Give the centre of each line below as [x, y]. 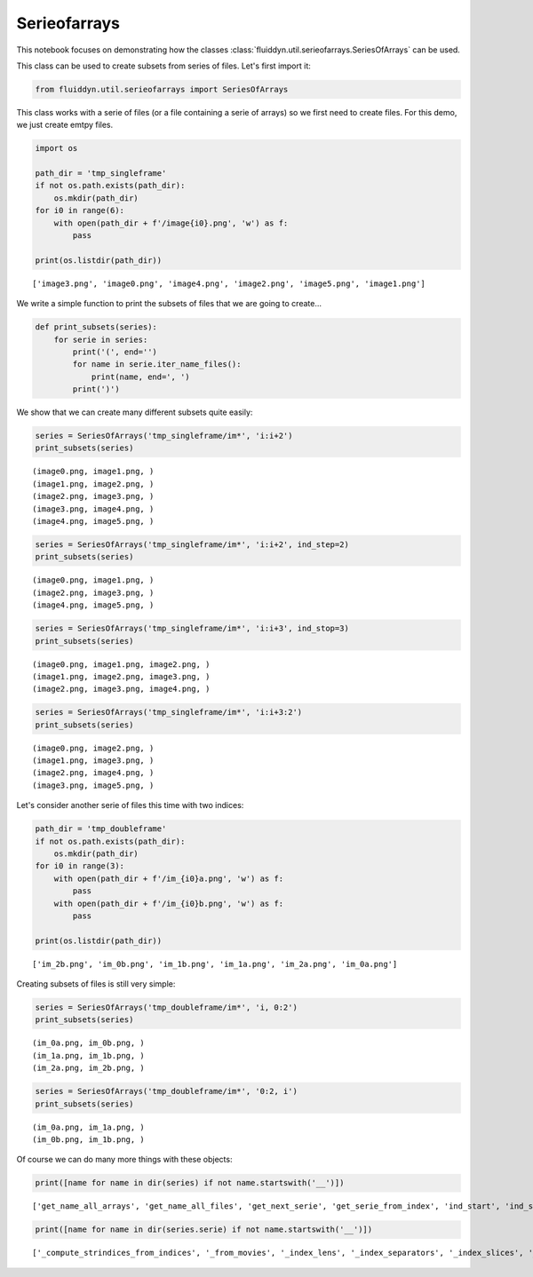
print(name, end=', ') [140, 377]
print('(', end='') [115, 352]
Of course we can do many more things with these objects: [124, 1160]
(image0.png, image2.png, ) [93, 748]
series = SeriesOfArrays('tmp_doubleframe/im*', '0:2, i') [166, 1091]
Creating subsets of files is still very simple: [96, 984]
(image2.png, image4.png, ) [93, 773]
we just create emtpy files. [65, 125]
